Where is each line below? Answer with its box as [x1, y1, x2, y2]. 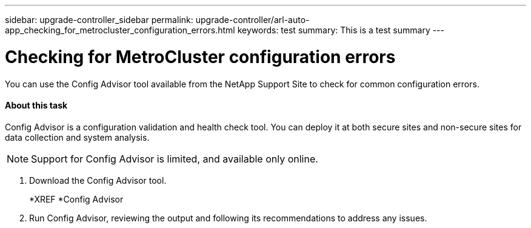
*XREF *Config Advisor [29, 193, 124, 204]
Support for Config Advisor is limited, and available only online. [31, 152, 318, 165]
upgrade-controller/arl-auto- [195, 15, 310, 25]
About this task [5, 100, 68, 111]
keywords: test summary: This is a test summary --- [237, 25, 444, 35]
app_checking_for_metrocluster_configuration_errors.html [5, 25, 235, 35]
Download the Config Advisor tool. [29, 175, 167, 186]
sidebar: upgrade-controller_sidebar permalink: [5, 15, 193, 25]
